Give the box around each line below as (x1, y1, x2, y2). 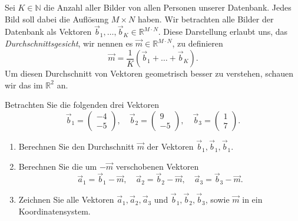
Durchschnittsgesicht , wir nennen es (5, 37, 133, 49)
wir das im (5, 78, 43, 91)
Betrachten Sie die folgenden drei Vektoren (5, 98, 160, 111)
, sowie (205, 193, 230, 206)
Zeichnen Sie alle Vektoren (18, 193, 114, 206)
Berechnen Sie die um (18, 160, 97, 172)
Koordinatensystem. (18, 204, 91, 217)
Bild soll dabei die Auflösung (5, 12, 109, 25)
